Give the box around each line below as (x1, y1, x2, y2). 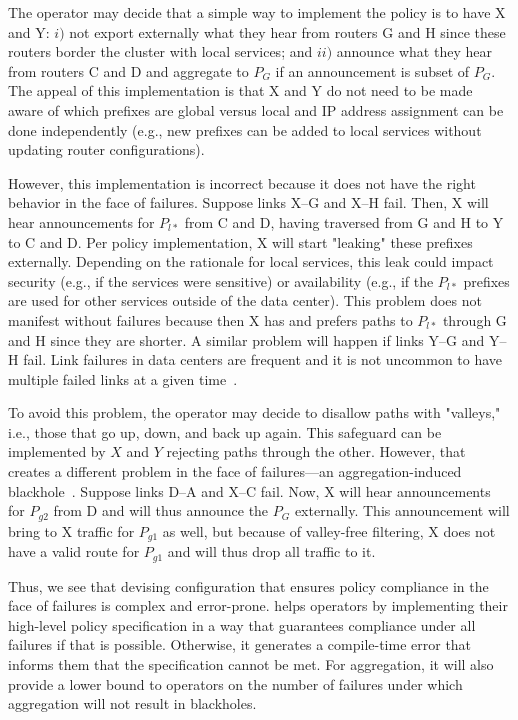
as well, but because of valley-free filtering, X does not (162, 520, 496, 541)
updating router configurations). (8, 139, 205, 160)
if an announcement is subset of (275, 60, 470, 81)
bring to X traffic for (8, 520, 135, 541)
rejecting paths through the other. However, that (166, 441, 466, 462)
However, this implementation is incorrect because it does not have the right (8, 172, 476, 193)
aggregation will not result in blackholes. (8, 693, 257, 714)
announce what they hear (336, 41, 492, 62)
